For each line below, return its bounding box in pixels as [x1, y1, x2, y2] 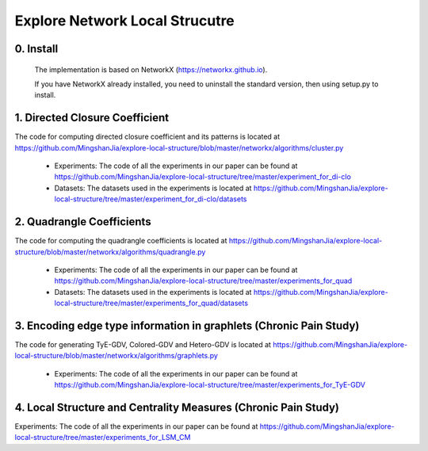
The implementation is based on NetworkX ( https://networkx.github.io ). [34, 64, 268, 75]
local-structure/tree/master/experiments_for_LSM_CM [14, 433, 191, 442]
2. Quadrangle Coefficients [14, 215, 151, 229]
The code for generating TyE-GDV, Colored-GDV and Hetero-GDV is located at [14, 339, 271, 349]
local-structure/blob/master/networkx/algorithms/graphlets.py [14, 351, 218, 361]
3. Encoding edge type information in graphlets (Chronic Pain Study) [14, 319, 360, 332]
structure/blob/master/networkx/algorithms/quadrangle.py [14, 247, 206, 257]
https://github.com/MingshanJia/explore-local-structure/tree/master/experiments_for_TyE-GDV [54, 380, 366, 390]
